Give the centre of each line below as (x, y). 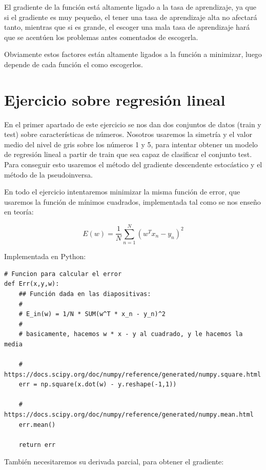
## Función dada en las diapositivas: (85, 294)
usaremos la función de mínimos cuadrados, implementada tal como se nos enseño (132, 201)
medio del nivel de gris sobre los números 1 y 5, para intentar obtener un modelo (131, 144)
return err (37, 445)
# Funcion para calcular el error (63, 274)
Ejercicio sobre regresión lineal (115, 99)
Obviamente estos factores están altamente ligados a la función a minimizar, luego (133, 54)
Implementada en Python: (45, 256)
